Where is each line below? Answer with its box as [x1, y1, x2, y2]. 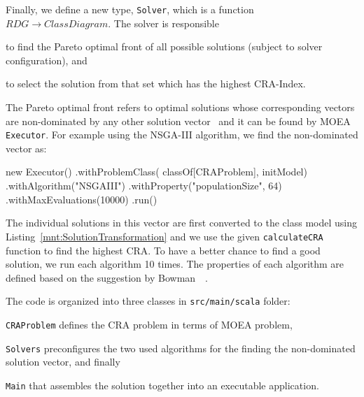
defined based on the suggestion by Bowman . [6, 270, 208, 284]
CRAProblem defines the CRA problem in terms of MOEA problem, [6, 317, 293, 331]
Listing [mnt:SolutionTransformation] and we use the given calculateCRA [6, 229, 323, 243]
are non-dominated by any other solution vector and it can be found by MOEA [6, 113, 351, 128]
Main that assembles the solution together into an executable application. [6, 377, 319, 392]
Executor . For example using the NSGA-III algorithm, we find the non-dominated [6, 127, 358, 142]
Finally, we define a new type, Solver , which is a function [6, 2, 254, 16]
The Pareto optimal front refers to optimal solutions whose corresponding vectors [6, 100, 355, 115]
